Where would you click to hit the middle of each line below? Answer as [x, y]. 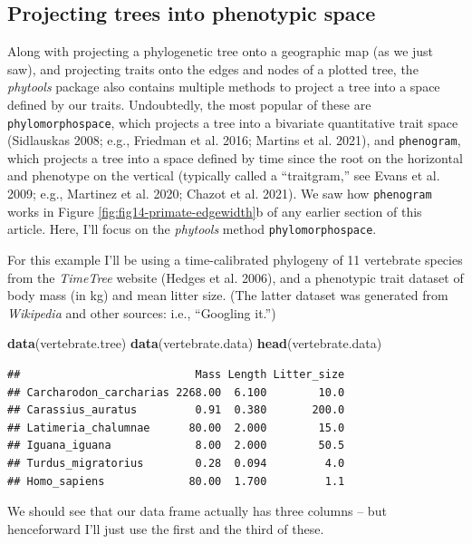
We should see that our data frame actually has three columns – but [197, 511]
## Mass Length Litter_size [176, 374]
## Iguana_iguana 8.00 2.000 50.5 [176, 446]
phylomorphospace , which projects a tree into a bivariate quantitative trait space [233, 122]
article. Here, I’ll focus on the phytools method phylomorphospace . [192, 229]
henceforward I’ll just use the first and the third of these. [166, 528]
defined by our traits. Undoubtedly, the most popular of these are [189, 104]
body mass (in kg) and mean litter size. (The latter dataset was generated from [228, 295]
